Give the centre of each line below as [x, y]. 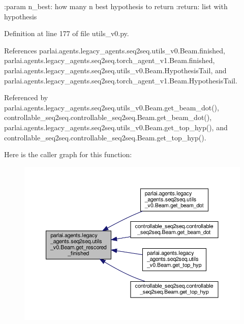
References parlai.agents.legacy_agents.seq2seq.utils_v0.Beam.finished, [115, 50]
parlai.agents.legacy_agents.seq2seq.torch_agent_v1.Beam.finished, [110, 60]
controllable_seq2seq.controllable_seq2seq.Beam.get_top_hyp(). [105, 137]
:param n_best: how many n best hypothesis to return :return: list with [116, 6]
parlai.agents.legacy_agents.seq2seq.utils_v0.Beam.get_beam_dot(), [112, 107]
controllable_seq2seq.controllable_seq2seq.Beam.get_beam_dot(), [108, 117]
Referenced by [26, 97]
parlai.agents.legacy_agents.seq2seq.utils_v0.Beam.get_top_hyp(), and [116, 127]
